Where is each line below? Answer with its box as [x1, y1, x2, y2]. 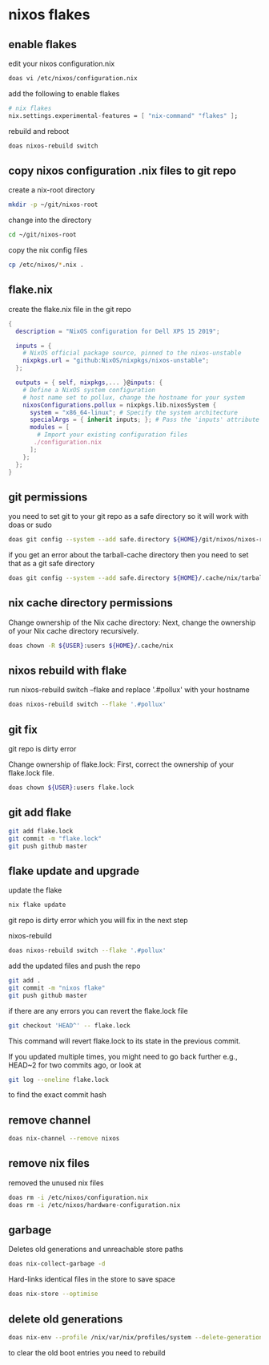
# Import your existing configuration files [37, 431, 188, 439]
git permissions [8, 490, 88, 504]
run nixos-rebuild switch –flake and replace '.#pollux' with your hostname [8, 685, 250, 695]
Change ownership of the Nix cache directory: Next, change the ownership [8, 618, 256, 627]
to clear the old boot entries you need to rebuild [8, 1347, 166, 1357]
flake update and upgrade [8, 864, 140, 877]
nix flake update [8, 901, 66, 909]
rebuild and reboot [8, 126, 70, 136]
